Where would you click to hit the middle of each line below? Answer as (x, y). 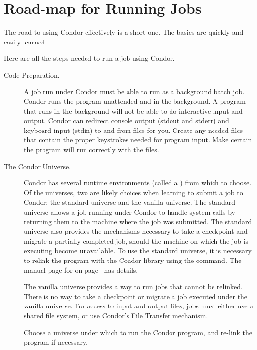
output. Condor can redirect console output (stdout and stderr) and (127, 120)
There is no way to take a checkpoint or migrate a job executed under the (136, 296)
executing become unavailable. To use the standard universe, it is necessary (138, 250)
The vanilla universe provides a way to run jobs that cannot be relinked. (133, 286)
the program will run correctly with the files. (91, 150)
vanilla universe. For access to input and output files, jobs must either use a (139, 306)
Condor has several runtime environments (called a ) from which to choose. (138, 183)
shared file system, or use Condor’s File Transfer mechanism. (116, 315)
